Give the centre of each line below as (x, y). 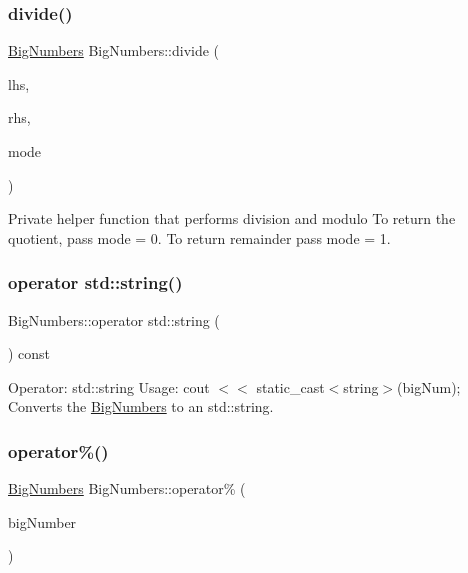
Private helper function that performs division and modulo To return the (232, 218)
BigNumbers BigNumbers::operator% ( (127, 488)
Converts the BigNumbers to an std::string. (141, 406)
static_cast (290, 386)
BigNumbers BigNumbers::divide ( (114, 50)
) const (29, 353)
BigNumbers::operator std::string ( (114, 319)
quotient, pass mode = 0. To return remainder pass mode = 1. (199, 237)
